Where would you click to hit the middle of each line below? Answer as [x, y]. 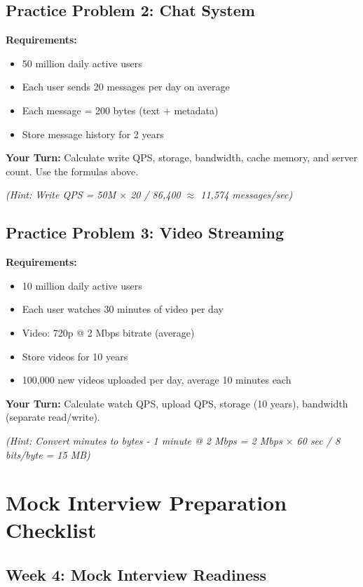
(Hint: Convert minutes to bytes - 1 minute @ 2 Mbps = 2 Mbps [144, 440]
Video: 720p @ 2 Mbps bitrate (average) [108, 332]
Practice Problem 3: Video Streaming [145, 232]
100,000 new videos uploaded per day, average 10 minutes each [157, 380]
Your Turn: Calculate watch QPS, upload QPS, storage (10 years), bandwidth [177, 403]
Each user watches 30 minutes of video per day [123, 309]
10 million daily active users [82, 285]
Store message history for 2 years [93, 134]
